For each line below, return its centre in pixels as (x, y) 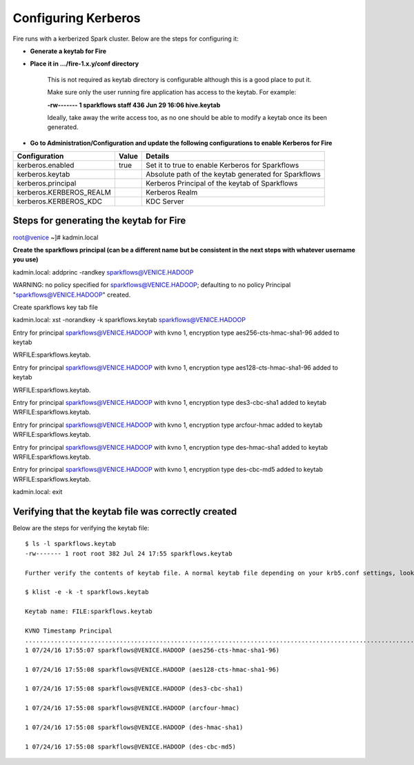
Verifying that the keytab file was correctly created (125, 511)
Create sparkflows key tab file (55, 307)
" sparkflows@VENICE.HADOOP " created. (72, 295)
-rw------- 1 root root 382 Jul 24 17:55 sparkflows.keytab (129, 553)
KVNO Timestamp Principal (69, 630)
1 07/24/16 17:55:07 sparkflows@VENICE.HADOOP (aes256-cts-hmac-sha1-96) (152, 650)
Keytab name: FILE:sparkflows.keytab (89, 612)
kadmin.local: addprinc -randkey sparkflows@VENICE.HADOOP (103, 272)
